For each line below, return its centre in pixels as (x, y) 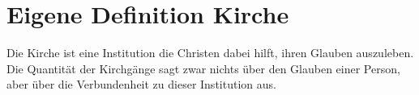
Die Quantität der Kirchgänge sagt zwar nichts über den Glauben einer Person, (203, 68)
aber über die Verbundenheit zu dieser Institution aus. (141, 84)
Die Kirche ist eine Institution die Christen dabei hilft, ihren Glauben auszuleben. (210, 53)
